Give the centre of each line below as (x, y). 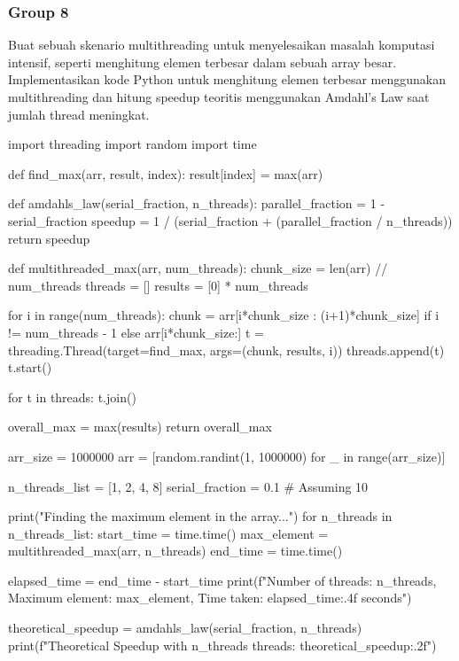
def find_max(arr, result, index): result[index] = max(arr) (166, 173)
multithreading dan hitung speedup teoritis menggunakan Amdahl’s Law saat (219, 97)
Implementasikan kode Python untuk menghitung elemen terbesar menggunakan (227, 79)
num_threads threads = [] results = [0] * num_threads (158, 285)
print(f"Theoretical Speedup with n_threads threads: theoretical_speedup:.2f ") (222, 645)
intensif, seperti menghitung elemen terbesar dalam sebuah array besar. (202, 62)
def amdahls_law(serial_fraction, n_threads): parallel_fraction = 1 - (197, 203)
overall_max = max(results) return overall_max (140, 427)
